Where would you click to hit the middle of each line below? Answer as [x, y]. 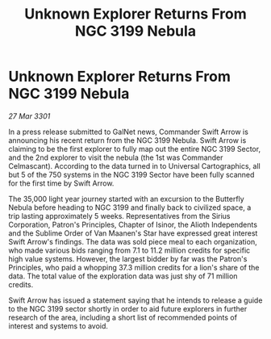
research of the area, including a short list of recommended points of [123, 317]
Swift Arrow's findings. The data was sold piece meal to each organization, [133, 241]
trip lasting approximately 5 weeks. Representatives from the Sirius [120, 216]
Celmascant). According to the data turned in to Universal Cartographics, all [134, 165]
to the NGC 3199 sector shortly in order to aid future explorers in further [128, 308]
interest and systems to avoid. [58, 326]
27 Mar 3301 [29, 116]
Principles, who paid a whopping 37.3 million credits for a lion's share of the [134, 267]
